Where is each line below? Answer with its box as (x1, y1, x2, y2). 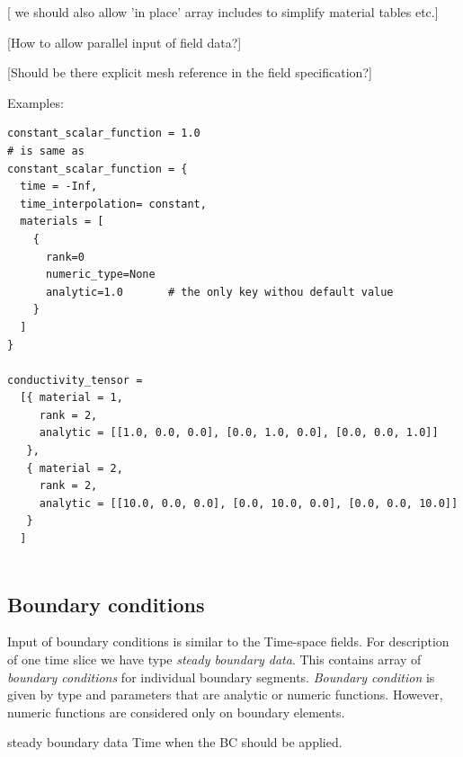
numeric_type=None (45, 268, 156, 281)
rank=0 (45, 250, 85, 263)
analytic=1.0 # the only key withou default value (45, 285, 394, 298)
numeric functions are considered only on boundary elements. (7, 702, 345, 721)
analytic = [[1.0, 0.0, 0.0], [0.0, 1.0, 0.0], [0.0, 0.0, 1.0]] (39, 426, 439, 440)
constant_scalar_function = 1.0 (7, 127, 200, 140)
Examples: (7, 93, 64, 111)
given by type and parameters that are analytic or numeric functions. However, (7, 685, 443, 704)
